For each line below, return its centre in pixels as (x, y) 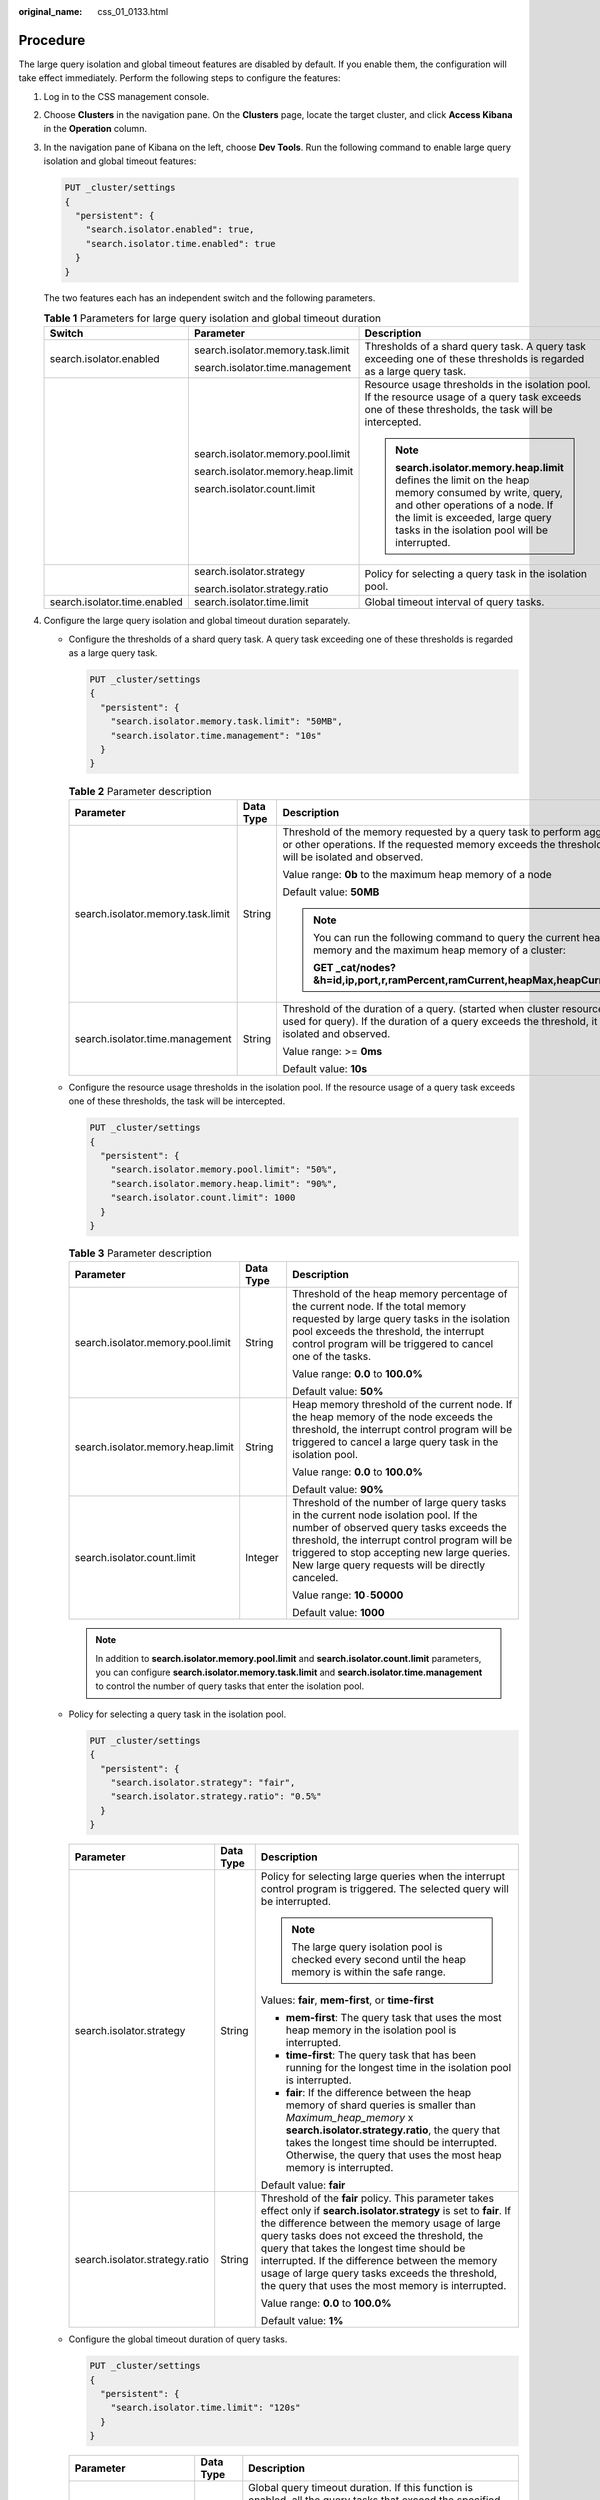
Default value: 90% (337, 1490)
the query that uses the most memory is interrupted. (383, 2286)
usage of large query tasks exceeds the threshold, (379, 2273)
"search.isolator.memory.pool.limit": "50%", (224, 1169)
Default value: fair (303, 2185)
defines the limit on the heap (462, 480)
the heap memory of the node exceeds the (392, 1417)
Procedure (52, 40)
